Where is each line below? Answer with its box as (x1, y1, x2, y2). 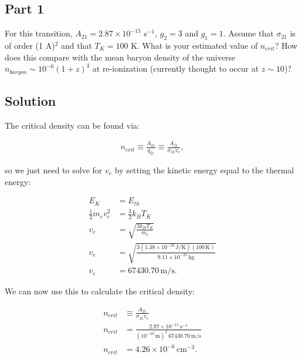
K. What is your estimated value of (131, 39, 258, 51)
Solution (5, 92, 56, 110)
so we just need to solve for (5, 163, 103, 176)
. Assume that (223, 27, 274, 39)
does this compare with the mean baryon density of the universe (5, 51, 236, 63)
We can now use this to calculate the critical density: (5, 285, 195, 297)
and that (60, 39, 92, 51)
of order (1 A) (5, 39, 55, 51)
